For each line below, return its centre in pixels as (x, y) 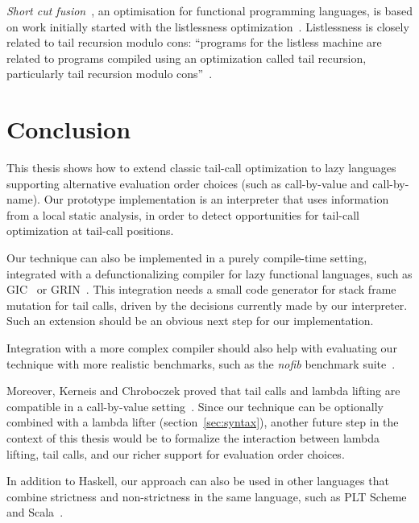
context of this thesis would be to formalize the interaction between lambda (193, 438)
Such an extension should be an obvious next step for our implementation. (190, 321)
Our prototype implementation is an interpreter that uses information (216, 199)
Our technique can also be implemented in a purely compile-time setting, (187, 258)
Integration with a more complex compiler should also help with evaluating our (202, 348)
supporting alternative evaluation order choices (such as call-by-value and (188, 183)
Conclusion (69, 129)
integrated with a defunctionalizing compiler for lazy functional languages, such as (209, 273)
